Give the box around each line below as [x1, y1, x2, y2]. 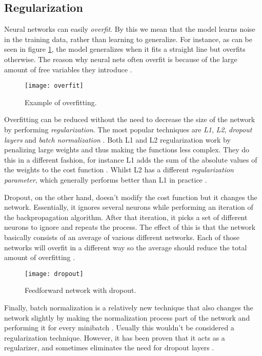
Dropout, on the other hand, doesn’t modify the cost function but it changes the [4, 191, 257, 202]
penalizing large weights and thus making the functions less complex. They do [4, 144, 249, 155]
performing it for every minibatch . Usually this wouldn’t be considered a [4, 322, 234, 333]
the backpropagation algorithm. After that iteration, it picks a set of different [4, 211, 248, 222]
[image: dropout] [25, 270, 84, 278]
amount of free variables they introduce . [4, 64, 132, 74]
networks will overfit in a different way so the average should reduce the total [4, 242, 247, 252]
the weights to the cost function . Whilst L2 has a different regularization [4, 164, 234, 175]
